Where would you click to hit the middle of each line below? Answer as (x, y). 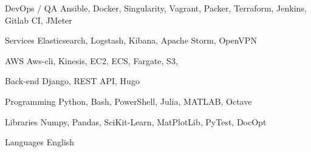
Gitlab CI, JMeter (39, 20)
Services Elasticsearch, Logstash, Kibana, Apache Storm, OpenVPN (131, 40)
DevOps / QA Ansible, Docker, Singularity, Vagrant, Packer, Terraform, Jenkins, (156, 8)
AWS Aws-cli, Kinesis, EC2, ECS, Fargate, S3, (91, 60)
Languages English (40, 142)
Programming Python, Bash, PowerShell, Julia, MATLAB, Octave (128, 101)
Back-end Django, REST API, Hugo (72, 81)
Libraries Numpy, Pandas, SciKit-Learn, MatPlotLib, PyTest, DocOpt (136, 121)
